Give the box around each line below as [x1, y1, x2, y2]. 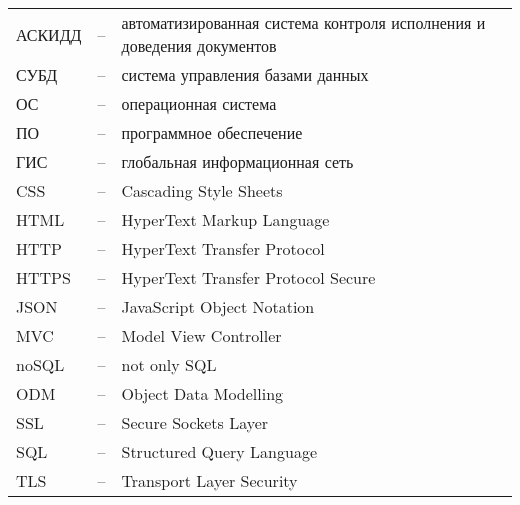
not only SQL [121, 353, 217, 376]
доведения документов [121, 34, 277, 57]
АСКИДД [16, 22, 82, 46]
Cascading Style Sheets [121, 179, 283, 202]
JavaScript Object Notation [121, 295, 315, 318]
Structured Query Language [121, 440, 318, 463]
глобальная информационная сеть [121, 150, 354, 173]
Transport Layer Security [121, 469, 298, 492]
